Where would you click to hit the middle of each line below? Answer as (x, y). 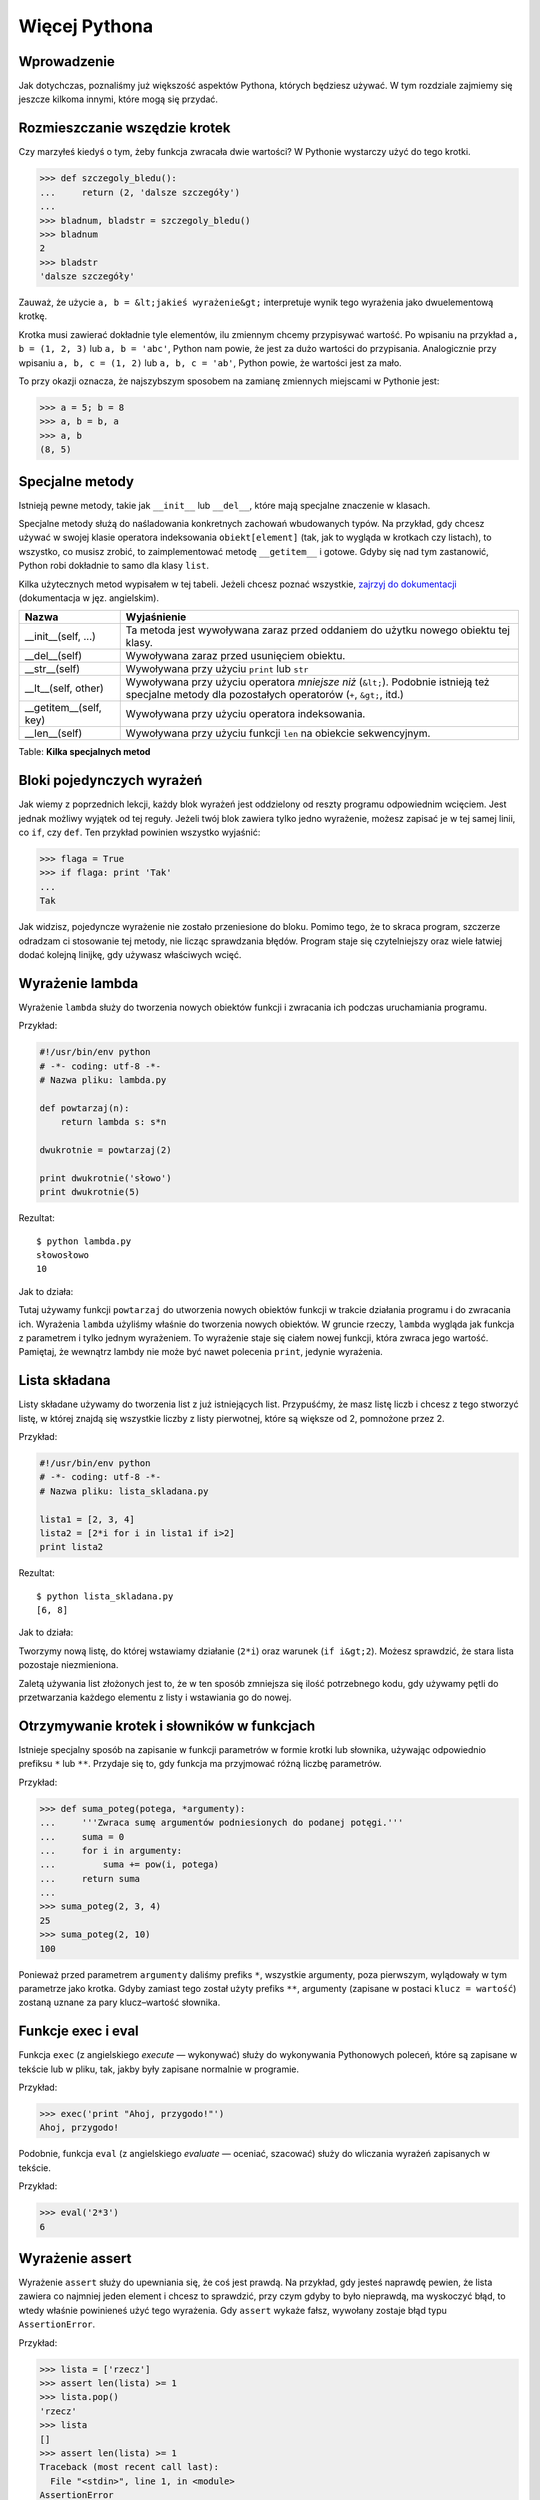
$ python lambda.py (84, 1241)
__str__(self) (52, 669)
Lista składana (64, 1380)
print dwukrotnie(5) (89, 1192)
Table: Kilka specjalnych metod (84, 752)
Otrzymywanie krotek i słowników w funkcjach (167, 1725)
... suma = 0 (82, 1836)
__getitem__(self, (63, 708)
